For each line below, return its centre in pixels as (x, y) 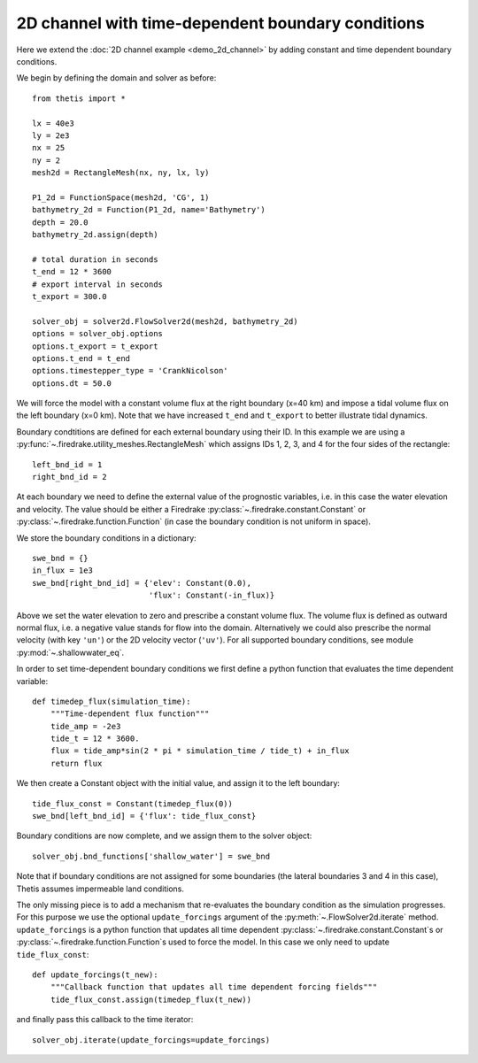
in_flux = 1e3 (62, 570)
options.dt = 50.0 (72, 383)
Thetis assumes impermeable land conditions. (100, 889)
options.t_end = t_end (81, 358)
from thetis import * (79, 98)
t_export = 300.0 (69, 296)
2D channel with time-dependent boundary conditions (220, 23)
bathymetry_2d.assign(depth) (95, 235)
